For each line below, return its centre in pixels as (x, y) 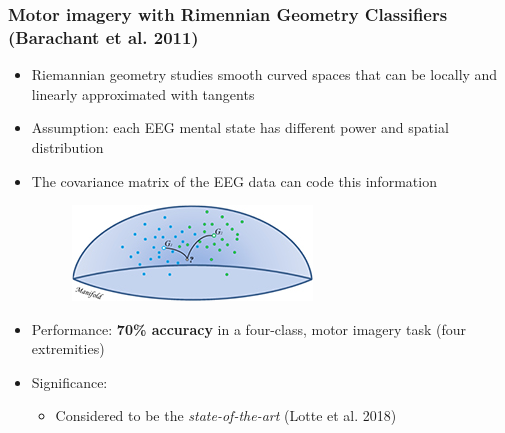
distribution (67, 146)
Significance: (69, 381)
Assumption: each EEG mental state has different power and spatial (240, 127)
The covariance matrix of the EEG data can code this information (234, 180)
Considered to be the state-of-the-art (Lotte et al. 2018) (226, 415)
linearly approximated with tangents (143, 93)
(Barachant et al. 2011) (103, 36)
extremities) (68, 348)
